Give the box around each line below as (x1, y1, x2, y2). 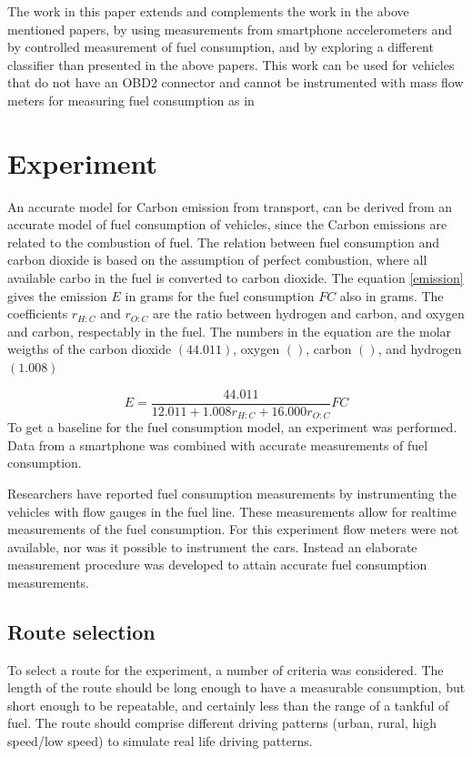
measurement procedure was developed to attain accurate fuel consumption (7, 555, 427, 574)
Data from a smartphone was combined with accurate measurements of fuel (7, 435, 428, 454)
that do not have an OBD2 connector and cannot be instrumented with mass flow (7, 73, 464, 92)
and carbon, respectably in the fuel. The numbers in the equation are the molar (7, 321, 452, 340)
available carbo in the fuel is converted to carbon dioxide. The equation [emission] (7, 268, 464, 288)
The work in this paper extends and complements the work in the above (7, 2, 409, 20)
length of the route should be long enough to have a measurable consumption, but (7, 678, 466, 697)
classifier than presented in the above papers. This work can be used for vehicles (7, 55, 455, 74)
